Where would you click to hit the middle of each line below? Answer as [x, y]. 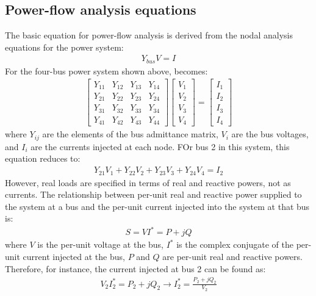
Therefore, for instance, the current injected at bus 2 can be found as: [135, 268]
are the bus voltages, [270, 134]
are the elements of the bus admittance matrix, [130, 134]
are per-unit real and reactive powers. [232, 257]
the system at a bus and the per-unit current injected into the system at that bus [157, 206]
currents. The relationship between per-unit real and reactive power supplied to [153, 194]
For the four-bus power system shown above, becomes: [106, 70]
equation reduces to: [43, 158]
